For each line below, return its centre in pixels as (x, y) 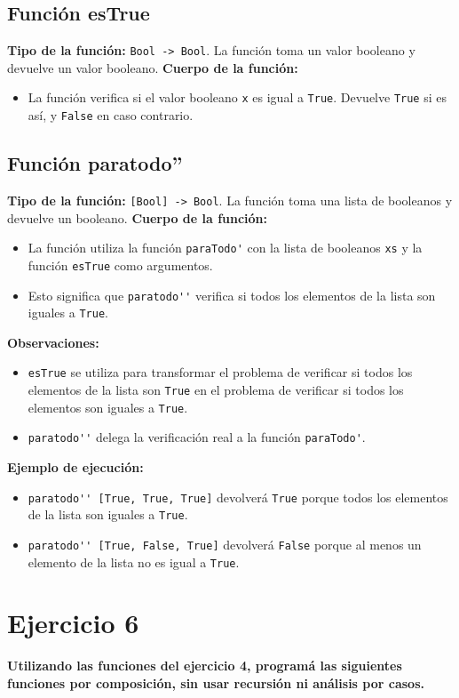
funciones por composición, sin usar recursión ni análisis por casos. (216, 683)
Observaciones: (53, 342)
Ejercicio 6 (73, 623)
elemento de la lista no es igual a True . (134, 562)
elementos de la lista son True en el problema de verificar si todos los (216, 390)
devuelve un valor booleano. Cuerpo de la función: (153, 67)
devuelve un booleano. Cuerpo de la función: (138, 217)
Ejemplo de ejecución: (75, 467)
